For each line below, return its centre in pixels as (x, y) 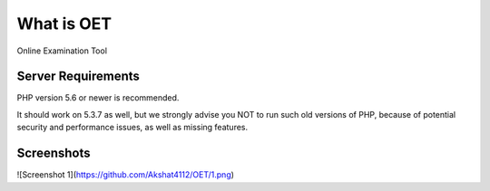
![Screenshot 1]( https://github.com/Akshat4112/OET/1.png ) (126, 175)
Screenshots (54, 153)
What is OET (64, 24)
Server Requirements (78, 76)
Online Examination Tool (62, 51)
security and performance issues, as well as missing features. (132, 128)
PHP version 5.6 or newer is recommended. (98, 98)
